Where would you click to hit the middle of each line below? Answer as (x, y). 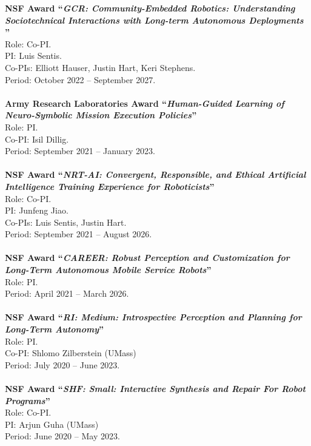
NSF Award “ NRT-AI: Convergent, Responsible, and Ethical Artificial (155, 174)
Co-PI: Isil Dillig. (37, 139)
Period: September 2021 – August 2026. (79, 234)
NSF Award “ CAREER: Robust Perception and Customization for (147, 258)
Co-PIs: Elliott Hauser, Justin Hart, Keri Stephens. (100, 67)
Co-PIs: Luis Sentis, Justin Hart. (66, 222)
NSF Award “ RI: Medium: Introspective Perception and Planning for (153, 317)
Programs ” (28, 400)
